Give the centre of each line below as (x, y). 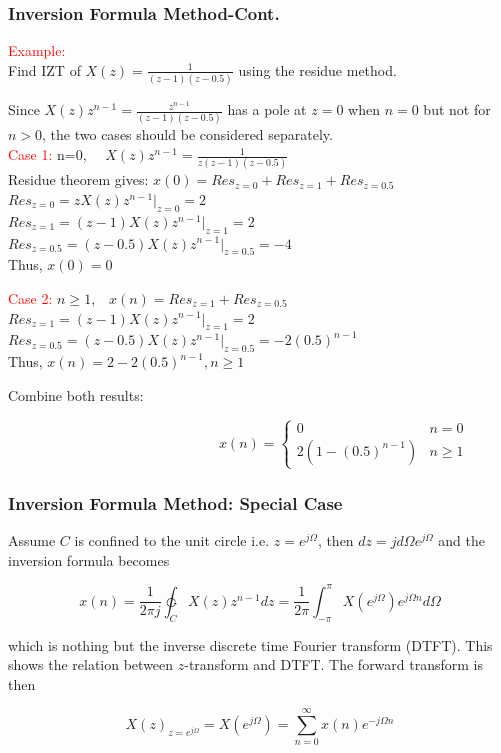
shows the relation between (91, 664)
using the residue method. (317, 69)
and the (461, 540)
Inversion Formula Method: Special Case (175, 502)
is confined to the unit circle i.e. (172, 540)
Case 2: (30, 297)
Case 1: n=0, (47, 154)
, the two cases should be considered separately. (187, 134)
